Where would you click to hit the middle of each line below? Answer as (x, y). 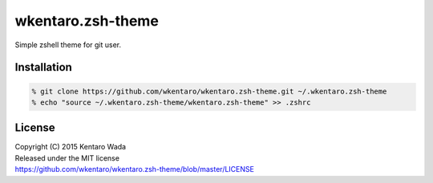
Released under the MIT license (67, 158)
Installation (43, 68)
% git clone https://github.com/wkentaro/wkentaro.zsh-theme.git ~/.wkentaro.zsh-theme (209, 91)
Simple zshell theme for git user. (68, 45)
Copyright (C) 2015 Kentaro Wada (71, 147)
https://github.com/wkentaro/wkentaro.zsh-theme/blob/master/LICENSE (134, 169)
